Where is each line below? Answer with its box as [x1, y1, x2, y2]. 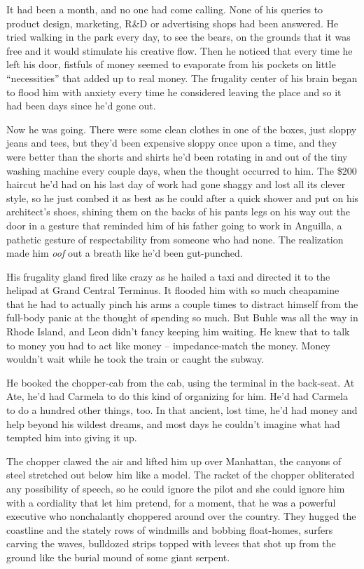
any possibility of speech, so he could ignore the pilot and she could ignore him [6, 481, 345, 495]
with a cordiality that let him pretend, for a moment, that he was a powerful [6, 495, 336, 509]
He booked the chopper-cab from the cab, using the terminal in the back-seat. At [6, 375, 355, 389]
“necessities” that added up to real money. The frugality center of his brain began [6, 70, 358, 85]
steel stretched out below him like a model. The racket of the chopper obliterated [6, 467, 355, 482]
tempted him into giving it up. [6, 430, 137, 445]
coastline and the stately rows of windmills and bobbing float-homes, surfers [6, 522, 333, 537]
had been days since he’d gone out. [6, 98, 156, 113]
